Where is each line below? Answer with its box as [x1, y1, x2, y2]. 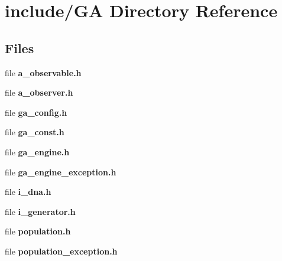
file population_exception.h [5, 244, 118, 257]
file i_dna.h [5, 185, 51, 198]
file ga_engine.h [5, 145, 70, 158]
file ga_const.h [5, 126, 64, 138]
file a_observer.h [5, 86, 73, 99]
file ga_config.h [5, 106, 67, 118]
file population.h [5, 225, 71, 237]
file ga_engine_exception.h [5, 165, 116, 178]
